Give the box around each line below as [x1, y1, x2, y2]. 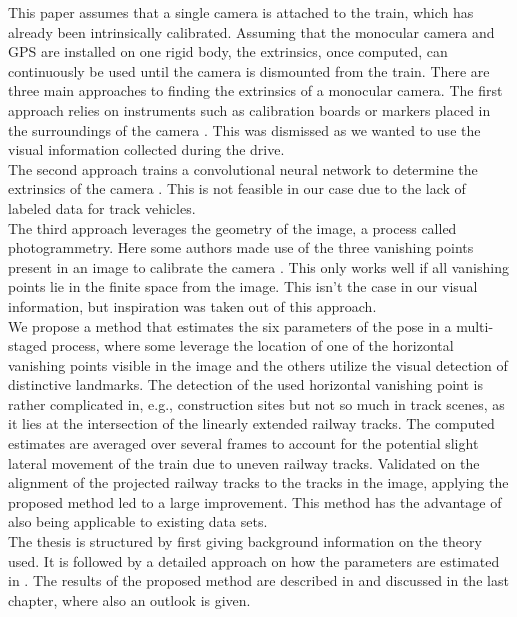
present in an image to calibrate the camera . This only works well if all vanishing [8, 256, 509, 277]
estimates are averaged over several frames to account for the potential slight [8, 433, 479, 454]
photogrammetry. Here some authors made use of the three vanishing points [8, 237, 474, 258]
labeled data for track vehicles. [8, 197, 196, 218]
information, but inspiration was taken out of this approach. [8, 295, 377, 316]
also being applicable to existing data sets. [8, 511, 268, 532]
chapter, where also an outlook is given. [8, 589, 251, 610]
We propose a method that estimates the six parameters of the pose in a [8, 315, 452, 336]
